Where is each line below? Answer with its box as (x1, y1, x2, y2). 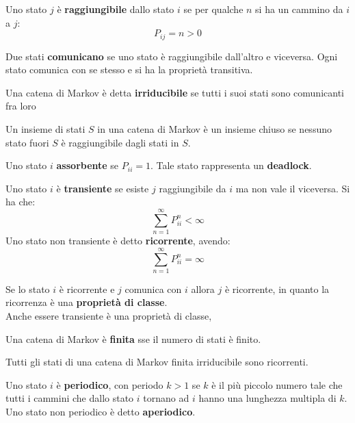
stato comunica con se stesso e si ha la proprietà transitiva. (5, 62, 253, 77)
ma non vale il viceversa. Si (235, 181, 350, 195)
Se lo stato (5, 281, 50, 296)
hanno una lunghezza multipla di (198, 391, 337, 405)
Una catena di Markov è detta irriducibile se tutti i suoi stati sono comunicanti (5, 85, 344, 99)
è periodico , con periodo (56, 377, 163, 392)
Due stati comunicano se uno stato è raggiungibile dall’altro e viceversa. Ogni (5, 49, 338, 63)
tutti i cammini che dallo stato (5, 391, 134, 405)
